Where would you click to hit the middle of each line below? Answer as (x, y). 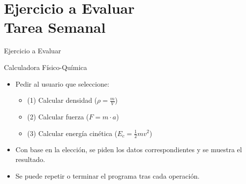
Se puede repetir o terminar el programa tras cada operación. (108, 175)
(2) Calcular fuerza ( (58, 116)
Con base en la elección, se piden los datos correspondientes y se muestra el (129, 149)
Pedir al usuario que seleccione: (62, 83)
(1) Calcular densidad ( (62, 100)
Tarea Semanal (55, 27)
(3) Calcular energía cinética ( (72, 133)
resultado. (30, 159)
